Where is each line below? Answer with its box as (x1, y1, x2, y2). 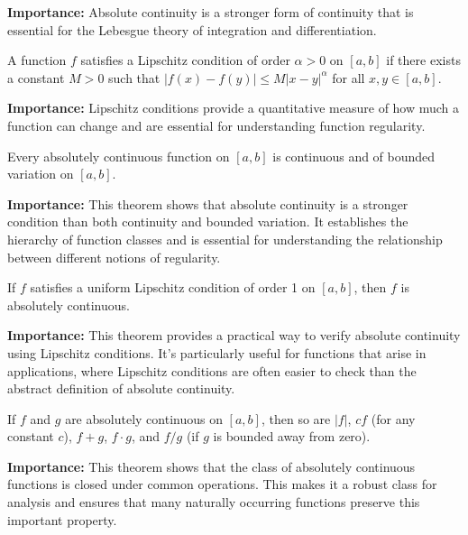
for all (332, 68, 365, 87)
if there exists (386, 51, 461, 69)
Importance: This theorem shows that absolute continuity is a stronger (7, 194, 408, 213)
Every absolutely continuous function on (7, 146, 230, 165)
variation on (7, 164, 74, 183)
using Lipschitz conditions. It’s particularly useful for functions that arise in (7, 343, 427, 362)
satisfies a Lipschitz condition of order (80, 51, 290, 69)
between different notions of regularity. (7, 247, 221, 266)
